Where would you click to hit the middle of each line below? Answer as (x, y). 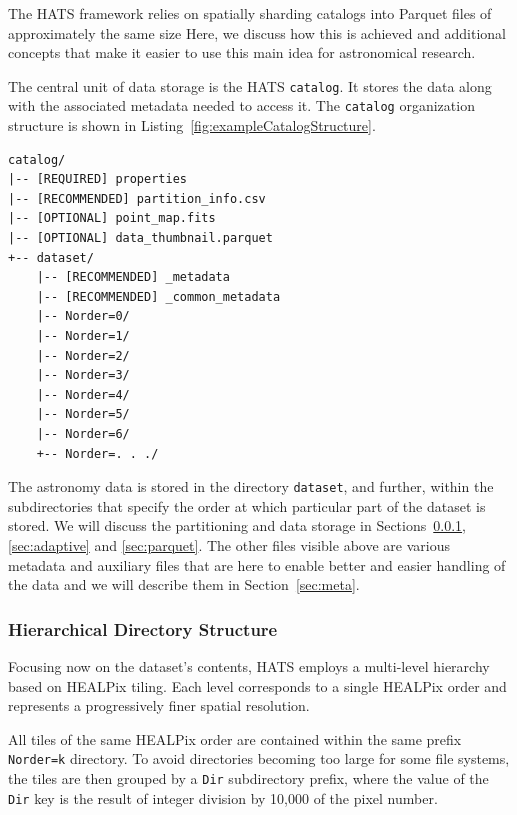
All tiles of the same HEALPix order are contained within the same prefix (235, 738)
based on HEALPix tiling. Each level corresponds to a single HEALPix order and (257, 685)
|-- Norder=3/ (83, 375)
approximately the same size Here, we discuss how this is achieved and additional (257, 32)
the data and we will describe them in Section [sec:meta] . (184, 584)
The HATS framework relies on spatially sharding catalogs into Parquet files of (250, 13)
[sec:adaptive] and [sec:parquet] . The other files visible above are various (229, 545)
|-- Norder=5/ (83, 414)
